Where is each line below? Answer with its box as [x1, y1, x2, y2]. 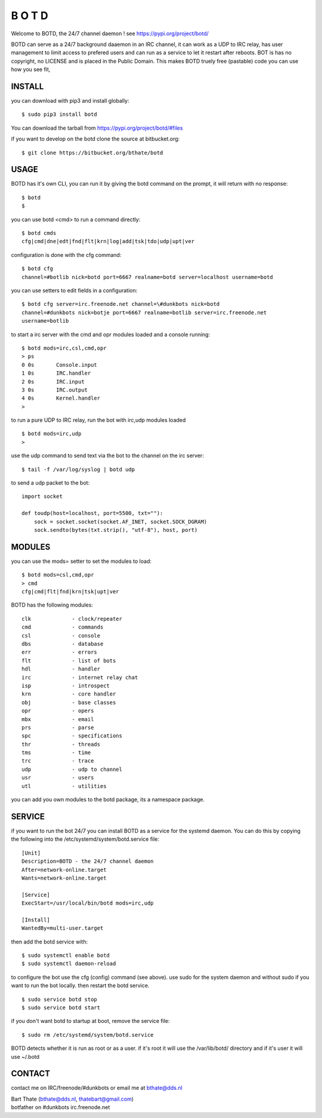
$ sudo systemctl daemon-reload [21, 960, 116, 967]
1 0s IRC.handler [21, 370, 91, 376]
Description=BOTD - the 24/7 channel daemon [21, 858, 154, 865]
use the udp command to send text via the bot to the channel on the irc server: [11, 452, 204, 460]
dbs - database [21, 641, 104, 648]
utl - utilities [21, 783, 107, 789]
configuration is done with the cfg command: [11, 251, 122, 258]
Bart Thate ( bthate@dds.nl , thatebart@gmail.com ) [11, 1095, 134, 1102]
